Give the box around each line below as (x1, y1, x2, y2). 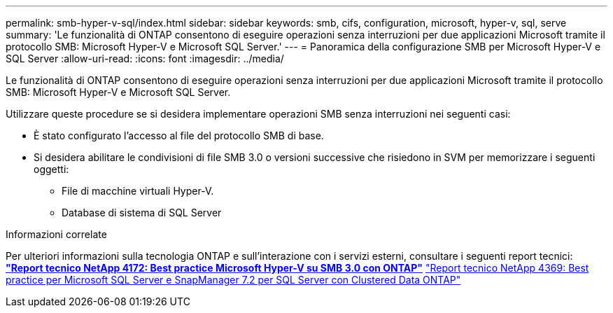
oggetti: (34, 163, 69, 175)
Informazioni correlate (6, 228, 107, 240)
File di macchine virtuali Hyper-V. (62, 185, 214, 197)
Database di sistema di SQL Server (62, 207, 222, 218)
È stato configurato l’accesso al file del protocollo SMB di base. (34, 130, 324, 141)
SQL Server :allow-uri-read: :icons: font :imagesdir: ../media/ (6, 53, 284, 64)
